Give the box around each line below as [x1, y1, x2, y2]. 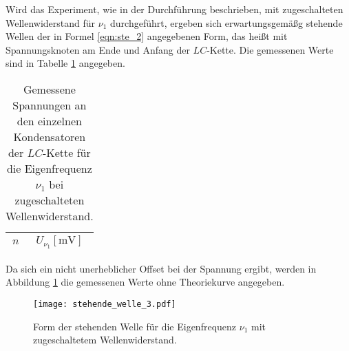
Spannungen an [12, 96, 87, 113]
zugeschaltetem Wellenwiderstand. [33, 332, 177, 347]
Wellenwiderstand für [6, 15, 96, 30]
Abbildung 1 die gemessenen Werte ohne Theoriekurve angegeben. [6, 275, 285, 289]
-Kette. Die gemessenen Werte [207, 42, 334, 56]
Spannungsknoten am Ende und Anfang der [6, 42, 190, 56]
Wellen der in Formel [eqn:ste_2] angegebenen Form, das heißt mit [6, 29, 288, 43]
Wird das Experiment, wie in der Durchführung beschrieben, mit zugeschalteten [6, 2, 343, 16]
